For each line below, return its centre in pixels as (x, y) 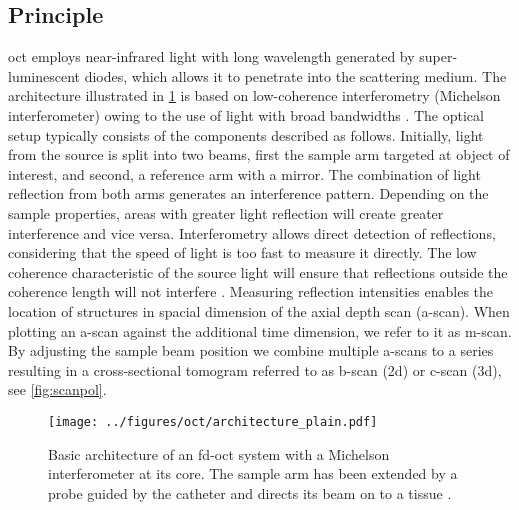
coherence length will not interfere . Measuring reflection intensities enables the (251, 291)
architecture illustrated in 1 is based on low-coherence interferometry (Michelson (254, 95)
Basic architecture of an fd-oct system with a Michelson (219, 453)
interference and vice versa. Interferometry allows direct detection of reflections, (252, 232)
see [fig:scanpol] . (57, 389)
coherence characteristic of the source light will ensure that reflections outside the (258, 271)
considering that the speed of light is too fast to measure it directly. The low (242, 252)
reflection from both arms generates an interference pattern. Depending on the (248, 193)
